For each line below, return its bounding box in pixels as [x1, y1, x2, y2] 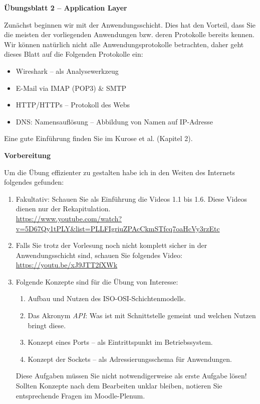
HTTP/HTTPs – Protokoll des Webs [16, 99, 130, 110]
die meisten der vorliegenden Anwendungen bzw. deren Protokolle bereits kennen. [4, 29, 254, 40]
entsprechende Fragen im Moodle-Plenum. [16, 390, 145, 400]
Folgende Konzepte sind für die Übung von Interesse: [16, 276, 178, 287]
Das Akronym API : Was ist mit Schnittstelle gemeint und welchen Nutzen [28, 310, 256, 321]
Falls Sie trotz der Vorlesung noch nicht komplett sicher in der [16, 240, 207, 250]
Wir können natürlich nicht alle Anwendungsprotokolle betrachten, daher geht [4, 39, 244, 49]
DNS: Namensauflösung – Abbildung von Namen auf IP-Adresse [16, 116, 213, 126]
